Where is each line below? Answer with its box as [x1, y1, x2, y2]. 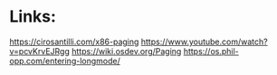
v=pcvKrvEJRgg [9, 45, 71, 56]
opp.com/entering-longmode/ [9, 55, 120, 66]
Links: [9, 6, 57, 27]
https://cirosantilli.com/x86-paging [9, 36, 139, 47]
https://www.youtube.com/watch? [140, 36, 269, 47]
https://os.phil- [183, 45, 240, 56]
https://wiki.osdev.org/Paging [71, 45, 182, 56]
